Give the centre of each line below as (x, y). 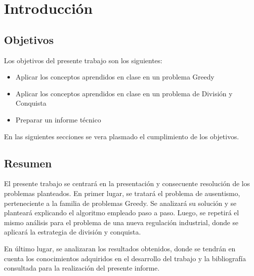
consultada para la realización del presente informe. (82, 268)
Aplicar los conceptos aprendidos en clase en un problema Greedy (115, 77)
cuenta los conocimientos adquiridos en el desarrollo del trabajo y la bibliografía (125, 258)
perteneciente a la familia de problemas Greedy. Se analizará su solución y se (120, 203)
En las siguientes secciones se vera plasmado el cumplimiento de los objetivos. (122, 136)
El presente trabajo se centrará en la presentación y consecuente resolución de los (127, 183)
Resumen (28, 163)
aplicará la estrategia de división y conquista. (72, 232)
